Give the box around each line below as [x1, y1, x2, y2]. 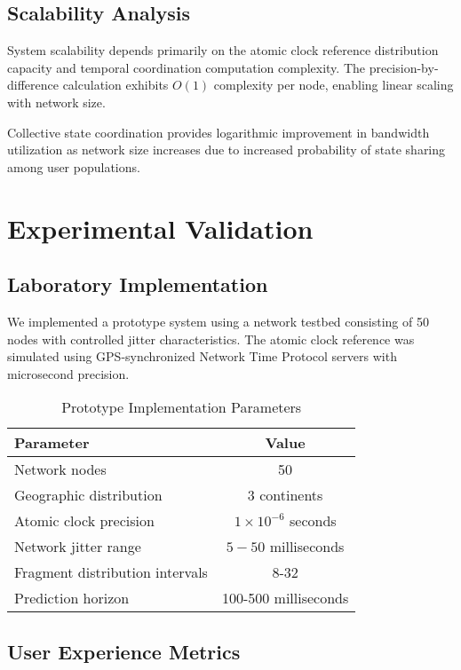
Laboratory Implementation [7, 271, 268, 298]
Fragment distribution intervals [14, 562, 208, 583]
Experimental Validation [7, 209, 314, 246]
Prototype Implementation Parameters [61, 397, 302, 418]
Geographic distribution [14, 485, 163, 506]
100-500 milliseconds [221, 587, 349, 609]
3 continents [247, 485, 323, 506]
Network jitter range [14, 536, 141, 557]
